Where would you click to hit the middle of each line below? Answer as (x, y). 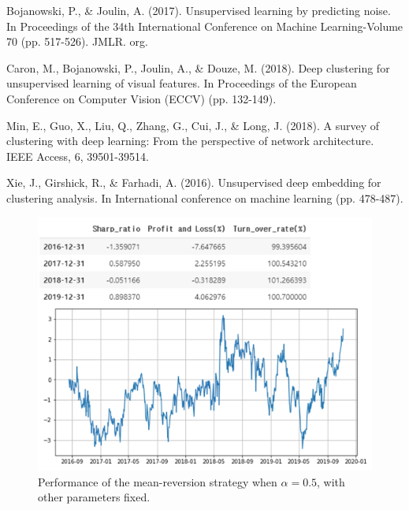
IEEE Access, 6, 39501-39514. (78, 156)
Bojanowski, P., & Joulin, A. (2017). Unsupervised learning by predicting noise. (199, 10)
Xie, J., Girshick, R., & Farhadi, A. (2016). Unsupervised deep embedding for (194, 182)
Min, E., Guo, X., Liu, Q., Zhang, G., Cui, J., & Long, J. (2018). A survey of (193, 125)
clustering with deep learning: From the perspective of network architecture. (190, 141)
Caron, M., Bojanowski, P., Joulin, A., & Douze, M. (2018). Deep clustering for (198, 67)
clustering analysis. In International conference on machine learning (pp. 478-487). (205, 197)
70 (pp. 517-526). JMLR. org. (77, 41)
